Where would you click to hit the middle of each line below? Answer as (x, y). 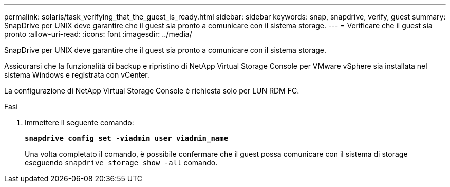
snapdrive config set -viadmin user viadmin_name (127, 138)
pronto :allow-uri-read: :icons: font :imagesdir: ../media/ (98, 34)
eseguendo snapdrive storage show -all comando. (121, 163)
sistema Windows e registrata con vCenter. (77, 75)
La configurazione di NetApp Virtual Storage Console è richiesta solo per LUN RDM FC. (152, 91)
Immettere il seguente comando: (79, 123)
